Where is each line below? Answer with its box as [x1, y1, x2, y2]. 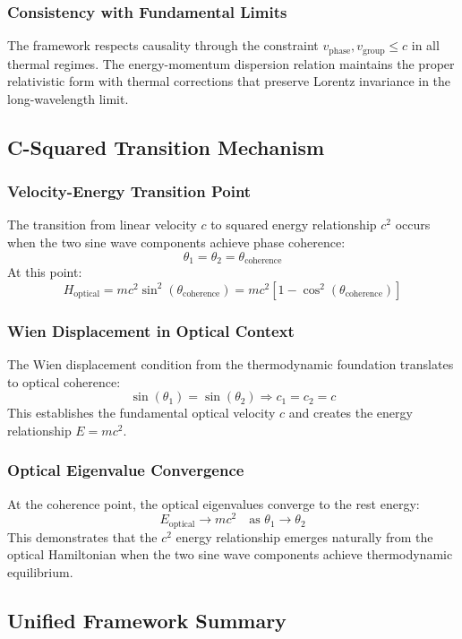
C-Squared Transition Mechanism [7, 133, 325, 160]
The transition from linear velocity [7, 215, 197, 234]
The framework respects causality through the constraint [7, 36, 319, 55]
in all [411, 36, 440, 55]
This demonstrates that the [7, 527, 158, 546]
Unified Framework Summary [7, 606, 287, 634]
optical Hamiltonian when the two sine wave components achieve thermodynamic [7, 545, 453, 564]
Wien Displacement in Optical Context [7, 319, 295, 341]
